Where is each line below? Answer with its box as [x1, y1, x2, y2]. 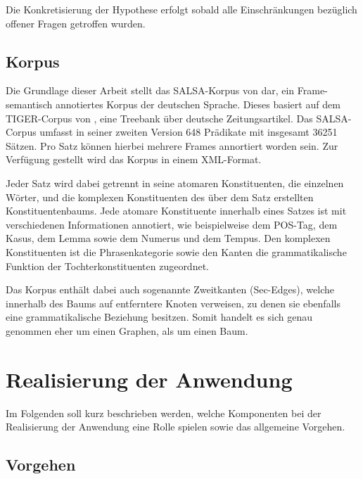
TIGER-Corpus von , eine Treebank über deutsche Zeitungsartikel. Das [6, 110, 313, 125]
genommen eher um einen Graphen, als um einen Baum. [6, 323, 248, 338]
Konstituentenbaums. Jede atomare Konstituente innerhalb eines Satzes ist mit [6, 203, 347, 218]
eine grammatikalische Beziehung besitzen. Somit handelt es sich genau [6, 309, 313, 324]
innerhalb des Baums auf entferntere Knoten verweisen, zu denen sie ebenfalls [6, 295, 340, 310]
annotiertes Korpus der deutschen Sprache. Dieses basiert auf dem [55, 96, 340, 111]
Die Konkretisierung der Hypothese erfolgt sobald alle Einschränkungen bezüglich [6, 2, 357, 16]
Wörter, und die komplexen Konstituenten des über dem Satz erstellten [6, 189, 314, 204]
